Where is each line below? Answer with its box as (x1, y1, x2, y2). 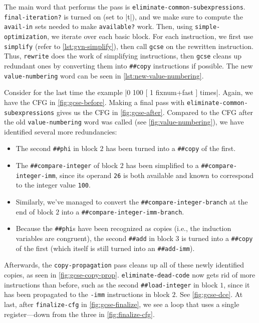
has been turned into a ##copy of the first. (106, 143, 236, 153)
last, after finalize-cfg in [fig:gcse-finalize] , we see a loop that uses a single (4, 298, 239, 309)
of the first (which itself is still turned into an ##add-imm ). (16, 242, 195, 253)
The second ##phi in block (16, 143, 98, 153)
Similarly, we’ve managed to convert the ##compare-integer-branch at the (16, 196, 248, 207)
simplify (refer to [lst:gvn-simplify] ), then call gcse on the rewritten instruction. (4, 40, 253, 51)
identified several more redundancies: (4, 126, 117, 136)
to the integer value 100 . (16, 179, 91, 190)
